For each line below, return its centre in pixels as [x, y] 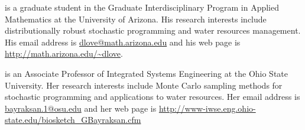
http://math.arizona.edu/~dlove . [64, 53]
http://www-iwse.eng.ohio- [207, 108]
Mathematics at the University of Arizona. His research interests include [136, 19]
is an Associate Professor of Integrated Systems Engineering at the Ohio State [147, 73]
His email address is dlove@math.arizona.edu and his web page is [123, 42]
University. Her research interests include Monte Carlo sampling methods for [144, 85]
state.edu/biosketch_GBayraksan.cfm [73, 120]
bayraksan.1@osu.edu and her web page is [81, 108]
